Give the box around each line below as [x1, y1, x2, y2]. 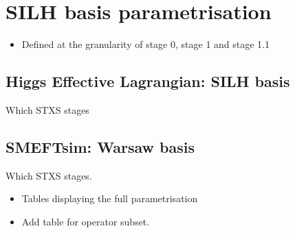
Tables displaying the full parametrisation [21, 191, 198, 206]
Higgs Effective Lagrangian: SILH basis [6, 71, 290, 92]
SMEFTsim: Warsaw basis [6, 136, 195, 157]
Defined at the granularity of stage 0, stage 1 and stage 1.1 [21, 37, 270, 51]
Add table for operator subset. [21, 214, 150, 228]
